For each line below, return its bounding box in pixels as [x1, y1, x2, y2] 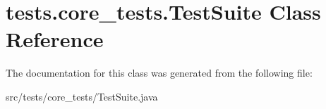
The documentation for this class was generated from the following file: [6, 65, 313, 80]
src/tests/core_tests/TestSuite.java [6, 89, 158, 103]
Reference [6, 25, 104, 53]
